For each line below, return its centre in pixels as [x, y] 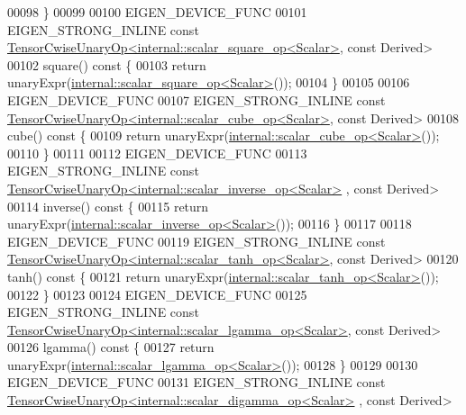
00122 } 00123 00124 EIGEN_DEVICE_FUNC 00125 [157, 294]
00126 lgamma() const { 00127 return [111, 347]
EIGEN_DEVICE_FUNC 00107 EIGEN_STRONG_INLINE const [196, 99]
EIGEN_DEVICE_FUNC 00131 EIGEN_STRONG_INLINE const [196, 382]
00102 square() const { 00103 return [107, 64]
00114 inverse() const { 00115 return [108, 206]
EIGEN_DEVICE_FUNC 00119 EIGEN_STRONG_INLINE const [196, 241]
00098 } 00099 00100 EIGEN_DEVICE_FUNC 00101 [157, 12]
